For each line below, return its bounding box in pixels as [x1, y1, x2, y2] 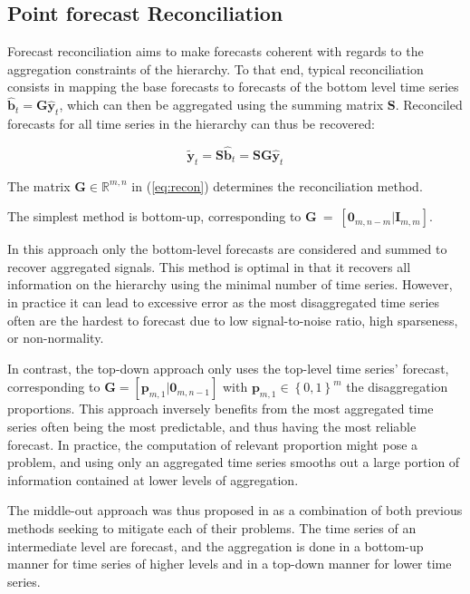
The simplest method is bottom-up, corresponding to [7, 207, 302, 226]
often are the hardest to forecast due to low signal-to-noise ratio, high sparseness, [7, 310, 458, 329]
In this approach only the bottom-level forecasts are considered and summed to [7, 239, 447, 258]
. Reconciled [395, 95, 463, 114]
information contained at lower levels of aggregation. [7, 470, 299, 489]
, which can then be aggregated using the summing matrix [59, 95, 384, 114]
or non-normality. [7, 328, 104, 347]
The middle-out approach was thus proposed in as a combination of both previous [7, 501, 463, 520]
